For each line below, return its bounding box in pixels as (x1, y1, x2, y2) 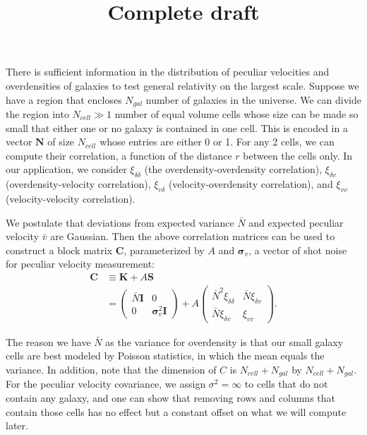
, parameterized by (124, 242, 205, 257)
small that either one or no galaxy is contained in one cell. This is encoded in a (6, 120, 348, 135)
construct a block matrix (6, 242, 113, 257)
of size (47, 134, 75, 149)
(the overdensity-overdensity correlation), (144, 162, 323, 177)
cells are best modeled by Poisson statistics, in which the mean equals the (6, 348, 325, 363)
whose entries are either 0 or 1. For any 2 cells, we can (100, 134, 335, 149)
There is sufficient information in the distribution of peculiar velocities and (6, 64, 330, 79)
